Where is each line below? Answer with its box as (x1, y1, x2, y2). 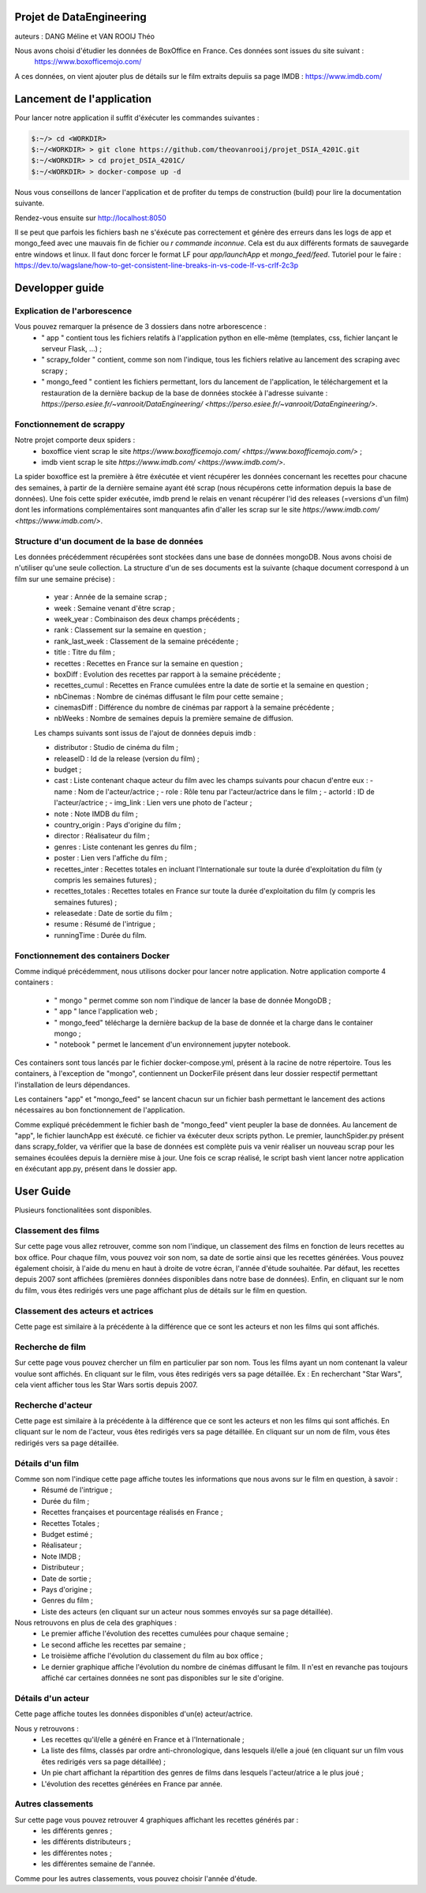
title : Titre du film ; (54, 647, 116, 657)
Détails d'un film (14, 1457, 79, 1468)
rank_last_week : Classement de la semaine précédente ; (54, 636, 239, 646)
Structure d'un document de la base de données (14, 535, 204, 546)
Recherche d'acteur (14, 1400, 92, 1411)
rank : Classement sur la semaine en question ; (54, 625, 207, 635)
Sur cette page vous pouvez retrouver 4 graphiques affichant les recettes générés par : (14, 1815, 299, 1824)
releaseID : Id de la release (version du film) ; (54, 754, 200, 763)
